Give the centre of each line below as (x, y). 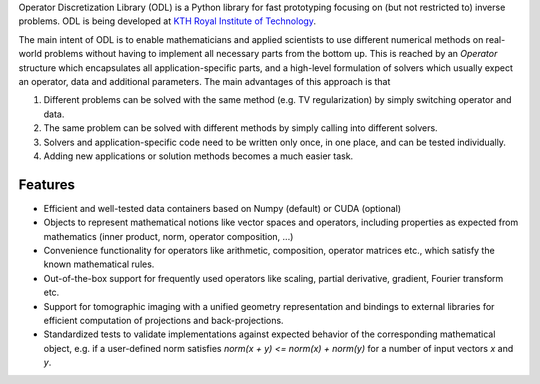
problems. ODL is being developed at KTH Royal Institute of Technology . (167, 21)
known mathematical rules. (99, 264)
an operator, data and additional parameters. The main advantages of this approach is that (204, 81)
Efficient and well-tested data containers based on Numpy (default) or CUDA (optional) (222, 208)
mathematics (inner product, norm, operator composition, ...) (168, 236)
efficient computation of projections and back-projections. (163, 320)
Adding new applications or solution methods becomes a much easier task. (198, 156)
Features (46, 184)
